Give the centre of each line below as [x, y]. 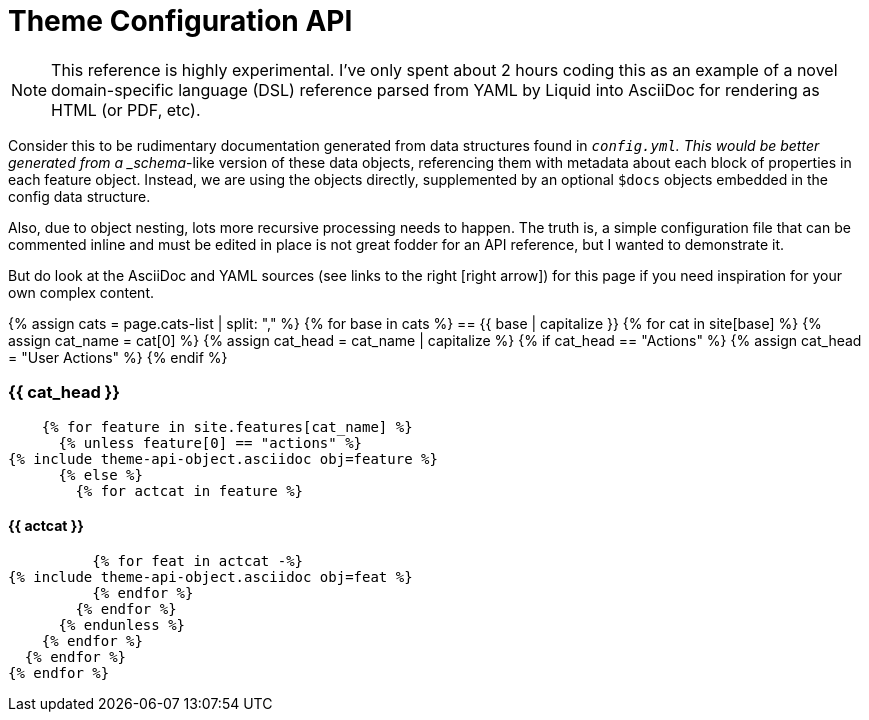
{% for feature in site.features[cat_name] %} [227, 426]
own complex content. [81, 292]
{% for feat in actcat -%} [198, 560]
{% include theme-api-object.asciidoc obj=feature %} [223, 458]
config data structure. [79, 196]
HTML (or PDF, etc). [126, 109]
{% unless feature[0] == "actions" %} [210, 442]
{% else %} [100, 474]
